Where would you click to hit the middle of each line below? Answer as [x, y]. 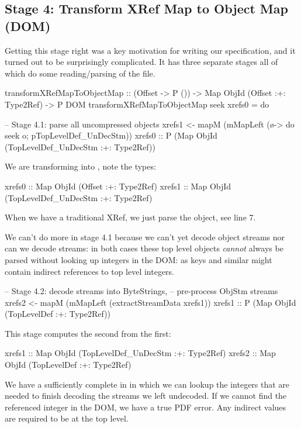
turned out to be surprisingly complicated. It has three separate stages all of [141, 62]
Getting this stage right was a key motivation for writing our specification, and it [150, 50]
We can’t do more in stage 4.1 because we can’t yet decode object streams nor [145, 237]
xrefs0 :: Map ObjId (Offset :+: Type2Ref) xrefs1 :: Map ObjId [118, 186]
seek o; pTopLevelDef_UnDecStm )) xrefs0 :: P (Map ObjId [111, 135]
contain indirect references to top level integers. [90, 271]
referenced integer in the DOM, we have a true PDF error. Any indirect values [146, 407]
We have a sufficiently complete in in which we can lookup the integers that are [147, 384]
